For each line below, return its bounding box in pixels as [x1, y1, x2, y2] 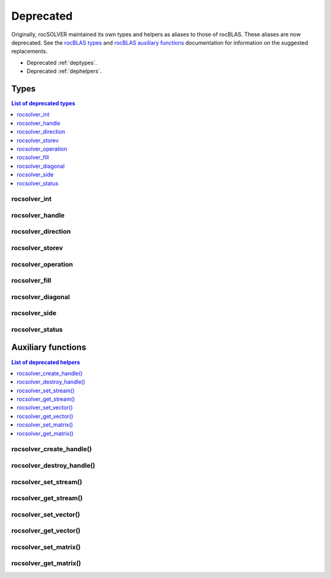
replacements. [11, 48, 48, 55]
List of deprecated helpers [11, 359, 80, 366]
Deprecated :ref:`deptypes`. [26, 59, 97, 66]
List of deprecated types [11, 100, 75, 107]
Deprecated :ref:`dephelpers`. [26, 67, 102, 75]
